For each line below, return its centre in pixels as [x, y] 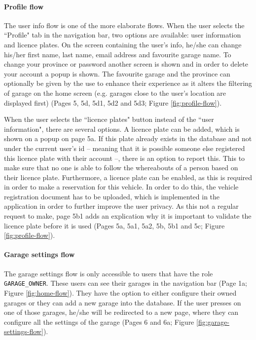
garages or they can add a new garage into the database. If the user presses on [123, 302]
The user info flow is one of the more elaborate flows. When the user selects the [124, 25]
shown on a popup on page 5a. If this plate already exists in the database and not [128, 138]
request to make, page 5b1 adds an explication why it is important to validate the [128, 216]
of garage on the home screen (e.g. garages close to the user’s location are [115, 93]
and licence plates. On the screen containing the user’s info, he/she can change [123, 44]
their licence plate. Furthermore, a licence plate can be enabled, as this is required [128, 177]
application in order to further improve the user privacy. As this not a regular [121, 206]
